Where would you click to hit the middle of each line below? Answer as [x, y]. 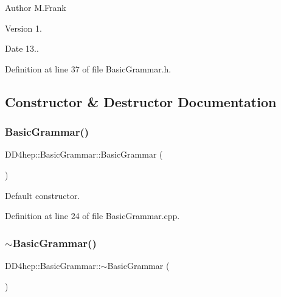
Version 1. [23, 28]
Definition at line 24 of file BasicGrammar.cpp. [92, 216]
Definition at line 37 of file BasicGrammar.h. [88, 68]
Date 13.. [22, 48]
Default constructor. [43, 195]
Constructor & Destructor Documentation [141, 101]
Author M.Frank [36, 7]
